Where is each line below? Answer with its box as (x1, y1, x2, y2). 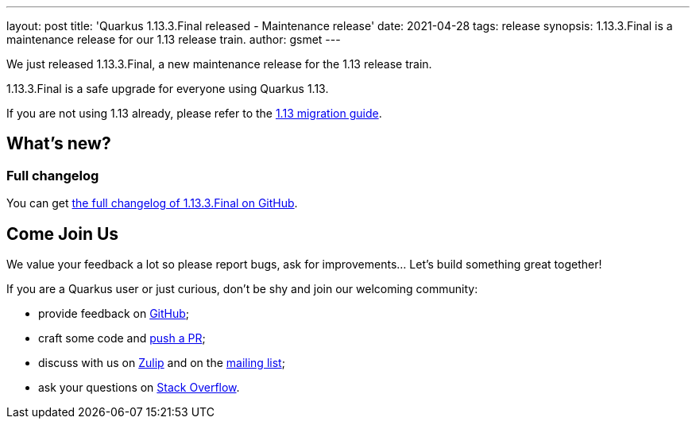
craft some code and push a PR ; (38, 331, 206, 346)
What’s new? (6, 133, 111, 154)
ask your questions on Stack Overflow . (38, 381, 240, 395)
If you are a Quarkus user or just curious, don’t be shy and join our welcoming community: (6, 282, 478, 296)
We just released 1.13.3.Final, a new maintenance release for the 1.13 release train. (6, 57, 432, 71)
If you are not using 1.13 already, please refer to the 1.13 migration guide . (6, 106, 382, 120)
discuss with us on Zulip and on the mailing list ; (38, 356, 285, 370)
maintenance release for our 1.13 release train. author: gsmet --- (6, 33, 341, 46)
